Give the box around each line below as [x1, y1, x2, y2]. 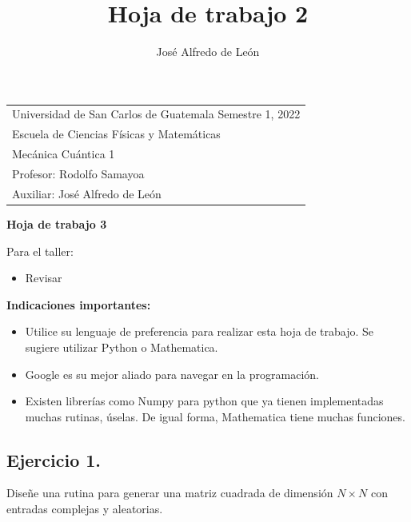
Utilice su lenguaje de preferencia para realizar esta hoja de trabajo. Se [25, 323, 373, 340]
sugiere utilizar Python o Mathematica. [25, 338, 218, 355]
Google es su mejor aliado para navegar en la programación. [25, 365, 319, 382]
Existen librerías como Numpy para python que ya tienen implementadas [25, 392, 384, 409]
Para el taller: [6, 242, 74, 259]
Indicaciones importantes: [6, 296, 151, 313]
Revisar [25, 269, 62, 286]
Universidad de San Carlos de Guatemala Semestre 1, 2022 [12, 106, 301, 122]
